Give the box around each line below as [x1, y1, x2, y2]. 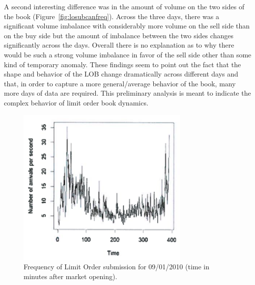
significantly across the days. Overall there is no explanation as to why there [4, 40, 234, 50]
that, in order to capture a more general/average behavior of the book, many [4, 78, 236, 88]
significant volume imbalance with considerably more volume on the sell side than [4, 21, 250, 31]
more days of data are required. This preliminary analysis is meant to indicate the [4, 88, 251, 98]
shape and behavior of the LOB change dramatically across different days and [4, 69, 238, 79]
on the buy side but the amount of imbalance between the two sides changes [4, 30, 233, 40]
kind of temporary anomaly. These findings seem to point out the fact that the [4, 59, 241, 69]
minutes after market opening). [24, 271, 117, 281]
